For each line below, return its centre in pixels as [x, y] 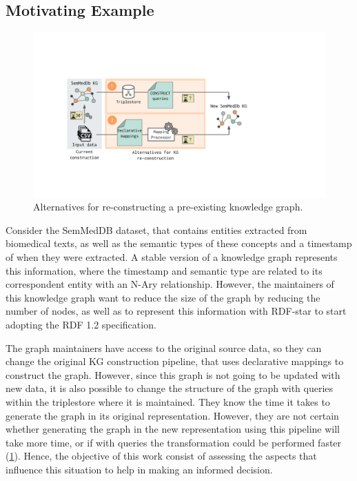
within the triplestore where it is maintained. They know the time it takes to [168, 402]
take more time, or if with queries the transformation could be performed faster [174, 442]
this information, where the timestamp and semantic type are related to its [164, 270]
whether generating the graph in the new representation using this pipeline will [173, 429]
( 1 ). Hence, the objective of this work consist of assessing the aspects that [161, 456]
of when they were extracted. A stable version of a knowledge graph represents [172, 257]
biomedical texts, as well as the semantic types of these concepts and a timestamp [179, 243]
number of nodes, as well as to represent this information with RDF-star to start [176, 311]
